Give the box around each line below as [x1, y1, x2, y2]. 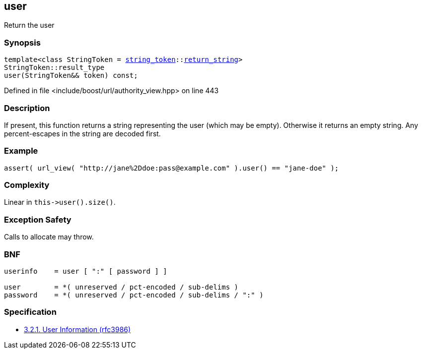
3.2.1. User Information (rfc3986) [24, 325, 131, 334]
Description [4, 103, 50, 113]
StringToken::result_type [4, 63, 105, 72]
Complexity [4, 180, 50, 190]
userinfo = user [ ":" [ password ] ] [4, 267, 167, 275]
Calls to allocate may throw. [4, 233, 94, 241]
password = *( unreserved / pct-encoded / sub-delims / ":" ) [4, 291, 264, 299]
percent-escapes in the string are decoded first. [4, 129, 161, 138]
